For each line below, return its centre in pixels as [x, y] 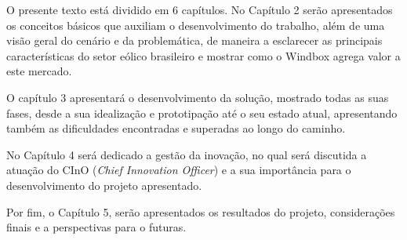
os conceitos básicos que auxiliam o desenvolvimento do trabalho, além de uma [196, 25]
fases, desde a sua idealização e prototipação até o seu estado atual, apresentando [202, 113]
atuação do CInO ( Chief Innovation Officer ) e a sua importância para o [179, 170]
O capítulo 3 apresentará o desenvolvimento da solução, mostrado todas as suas [198, 97]
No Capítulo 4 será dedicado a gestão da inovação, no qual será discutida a [187, 154]
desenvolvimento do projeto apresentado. [104, 185]
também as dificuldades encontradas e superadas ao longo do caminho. [176, 128]
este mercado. [39, 71]
